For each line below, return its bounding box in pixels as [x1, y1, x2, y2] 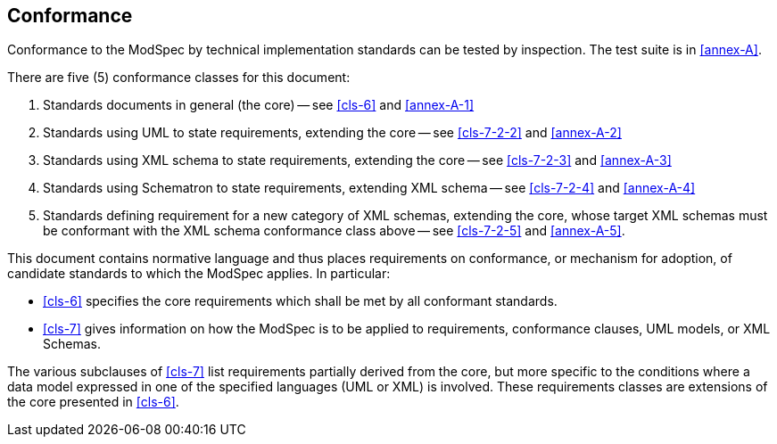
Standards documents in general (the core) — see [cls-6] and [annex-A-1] [43, 97, 475, 113]
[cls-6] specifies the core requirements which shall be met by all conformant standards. [43, 293, 558, 309]
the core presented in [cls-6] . [7, 394, 179, 410]
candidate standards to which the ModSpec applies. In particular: [7, 266, 391, 282]
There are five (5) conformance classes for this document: [7, 70, 351, 86]
